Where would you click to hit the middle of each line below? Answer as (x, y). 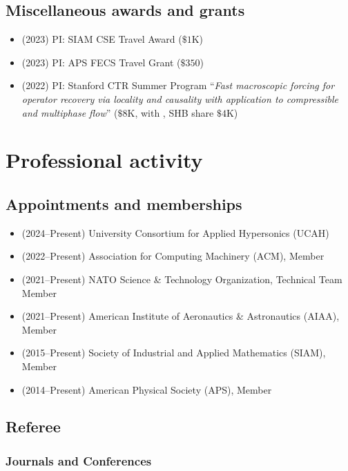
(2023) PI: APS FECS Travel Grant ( (101, 62)
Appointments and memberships (124, 203)
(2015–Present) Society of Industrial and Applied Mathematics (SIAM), (174, 353)
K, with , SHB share (171, 112)
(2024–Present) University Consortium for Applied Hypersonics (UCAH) (175, 232)
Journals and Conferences (79, 460)
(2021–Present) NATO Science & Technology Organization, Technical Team (182, 279)
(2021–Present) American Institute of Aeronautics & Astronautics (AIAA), (181, 316)
